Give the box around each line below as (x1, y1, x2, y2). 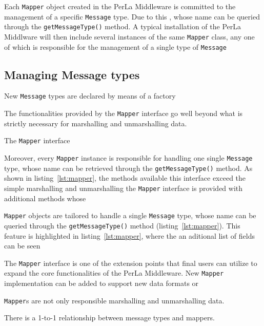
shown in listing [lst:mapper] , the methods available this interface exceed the (4, 172, 246, 183)
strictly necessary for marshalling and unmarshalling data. (4, 118, 187, 128)
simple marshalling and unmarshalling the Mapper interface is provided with (4, 182, 243, 193)
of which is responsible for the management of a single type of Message (4, 41, 227, 52)
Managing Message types (4, 66, 140, 82)
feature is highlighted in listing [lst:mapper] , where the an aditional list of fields (4, 230, 255, 241)
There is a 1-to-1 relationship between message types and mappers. (4, 312, 215, 323)
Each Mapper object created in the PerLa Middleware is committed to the (4, 1, 236, 11)
